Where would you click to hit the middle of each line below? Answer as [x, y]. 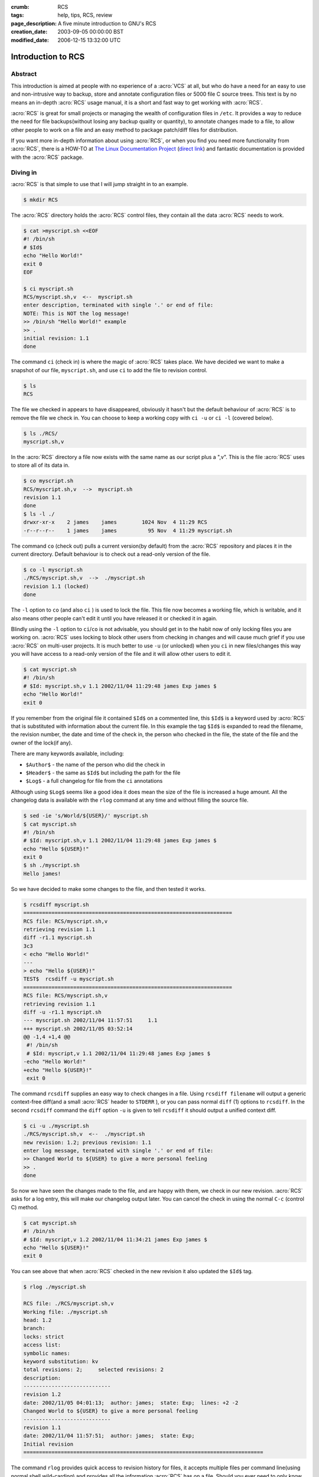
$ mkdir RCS [41, 200]
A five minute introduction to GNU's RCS [107, 23]
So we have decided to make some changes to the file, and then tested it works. [108, 889]
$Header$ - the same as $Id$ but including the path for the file [103, 772]
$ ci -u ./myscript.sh [56, 1126]
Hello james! [42, 873]
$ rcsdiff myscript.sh [56, 905]
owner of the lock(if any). [42, 743]
